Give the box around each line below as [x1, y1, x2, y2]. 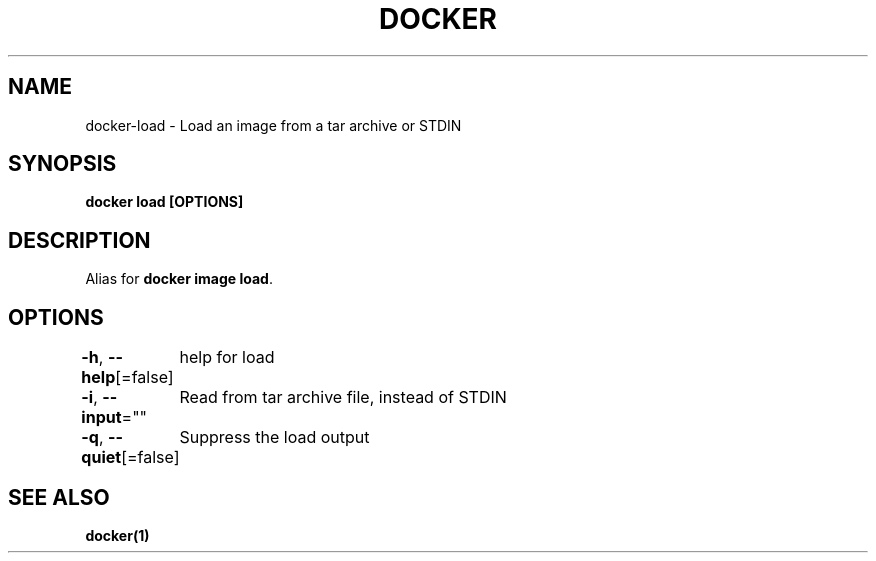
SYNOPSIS [8, 151, 117, 177]
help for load [179, 347, 275, 368]
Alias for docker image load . [85, 270, 273, 288]
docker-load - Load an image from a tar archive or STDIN [85, 116, 462, 134]
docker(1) [85, 526, 150, 544]
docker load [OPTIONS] [85, 193, 244, 211]
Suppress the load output [179, 427, 370, 448]
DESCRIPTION [8, 227, 151, 253]
